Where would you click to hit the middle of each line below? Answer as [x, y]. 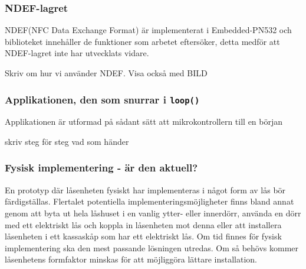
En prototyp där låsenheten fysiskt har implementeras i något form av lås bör [145, 189]
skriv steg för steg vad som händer [67, 141]
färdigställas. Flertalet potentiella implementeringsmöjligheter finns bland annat [149, 201]
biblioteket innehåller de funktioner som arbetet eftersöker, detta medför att [142, 41]
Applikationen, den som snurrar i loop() [102, 99]
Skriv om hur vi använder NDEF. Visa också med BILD [106, 73]
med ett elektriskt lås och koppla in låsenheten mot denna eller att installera [143, 224]
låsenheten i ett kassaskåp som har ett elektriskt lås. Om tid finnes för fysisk [143, 236]
